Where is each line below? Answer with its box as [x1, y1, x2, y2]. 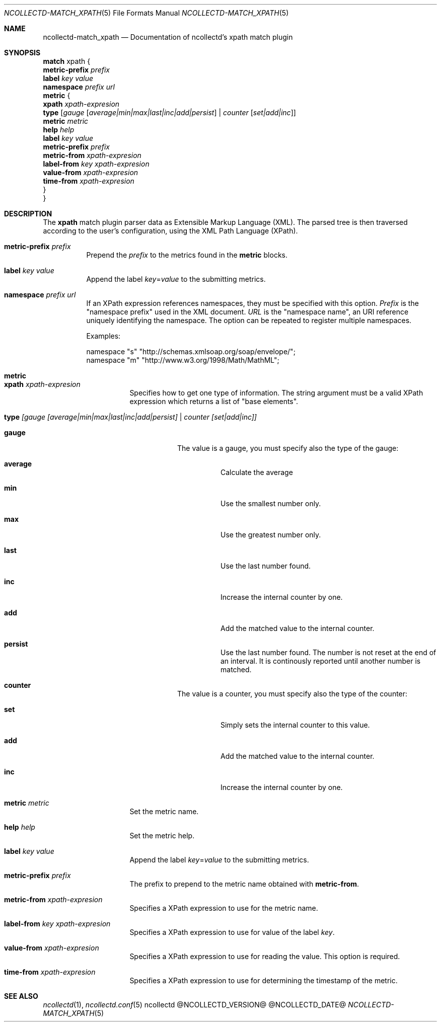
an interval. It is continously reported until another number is [220, 657, 421, 665]
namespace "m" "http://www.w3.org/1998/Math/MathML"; [86, 356, 279, 364]
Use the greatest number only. [220, 530, 321, 539]
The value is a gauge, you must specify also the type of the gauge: [177, 444, 399, 452]
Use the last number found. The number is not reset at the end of [220, 648, 436, 657]
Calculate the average [220, 468, 293, 477]
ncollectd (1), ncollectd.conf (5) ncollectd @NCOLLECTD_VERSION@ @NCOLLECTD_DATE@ [43, 1000, 346, 1009]
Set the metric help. [129, 831, 195, 840]
